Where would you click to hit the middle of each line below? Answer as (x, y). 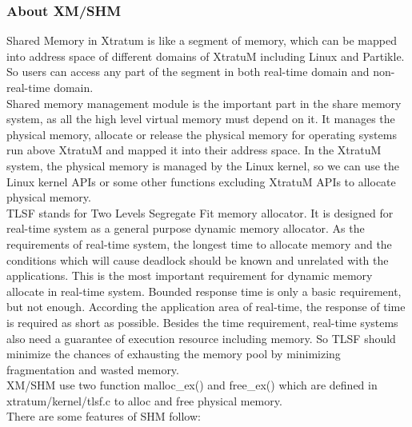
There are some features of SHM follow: (104, 416)
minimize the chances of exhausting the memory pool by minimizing (174, 354)
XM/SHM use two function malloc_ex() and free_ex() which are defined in (192, 385)
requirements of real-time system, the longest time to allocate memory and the (199, 243)
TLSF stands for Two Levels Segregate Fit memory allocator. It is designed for (200, 212)
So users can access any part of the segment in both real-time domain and (188, 72)
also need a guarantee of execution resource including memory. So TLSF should (201, 338)
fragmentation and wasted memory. (93, 369)
